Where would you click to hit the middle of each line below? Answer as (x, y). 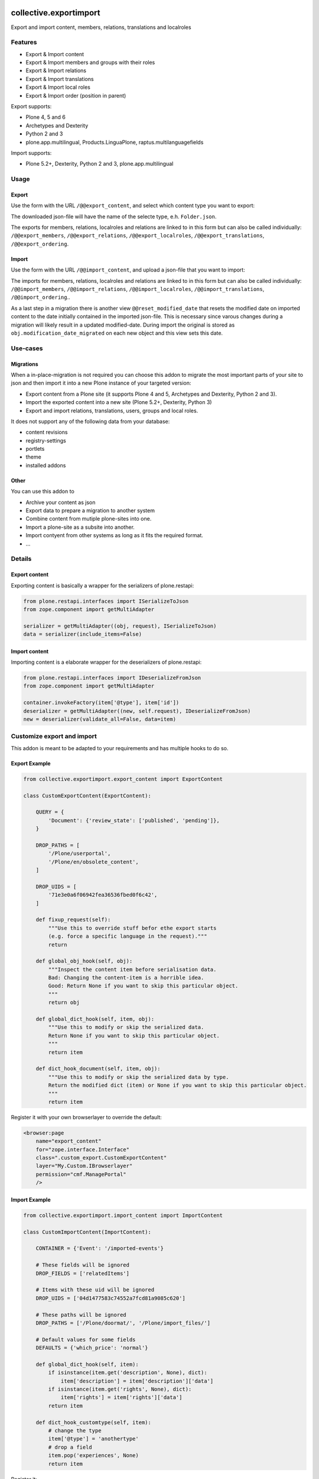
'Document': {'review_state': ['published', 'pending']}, (134, 820)
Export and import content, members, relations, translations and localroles (101, 27)
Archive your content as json (61, 502)
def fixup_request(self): (73, 920)
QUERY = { (50, 812)
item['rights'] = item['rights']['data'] (121, 1397)
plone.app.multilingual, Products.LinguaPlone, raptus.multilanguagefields (115, 142)
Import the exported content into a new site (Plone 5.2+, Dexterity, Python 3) (119, 402)
